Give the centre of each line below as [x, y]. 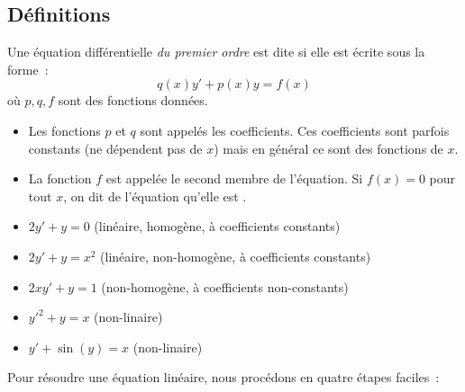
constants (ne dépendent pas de [115, 148]
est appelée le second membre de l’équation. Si [234, 178]
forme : [28, 69]
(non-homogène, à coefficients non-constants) [225, 286]
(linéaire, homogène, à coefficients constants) [217, 226]
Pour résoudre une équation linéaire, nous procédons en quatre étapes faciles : [223, 377]
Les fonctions [64, 130]
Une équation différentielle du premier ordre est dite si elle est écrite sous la [216, 52]
